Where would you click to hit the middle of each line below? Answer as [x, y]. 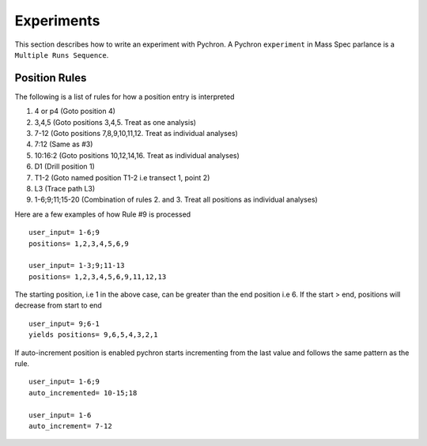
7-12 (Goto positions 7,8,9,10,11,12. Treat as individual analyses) [136, 134]
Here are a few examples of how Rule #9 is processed [103, 214]
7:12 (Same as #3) [64, 144]
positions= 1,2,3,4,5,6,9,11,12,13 [98, 276]
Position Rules [51, 78]
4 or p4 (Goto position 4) [75, 111]
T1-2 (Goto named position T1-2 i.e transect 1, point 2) [122, 177]
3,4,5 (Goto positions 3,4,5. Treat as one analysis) [115, 122]
